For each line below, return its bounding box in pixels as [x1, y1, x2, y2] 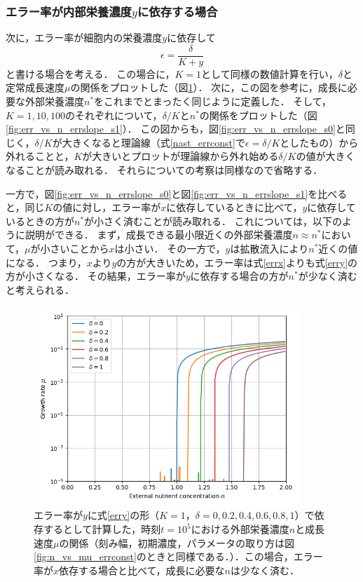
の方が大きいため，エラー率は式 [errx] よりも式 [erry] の [116, 255, 358, 269]
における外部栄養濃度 [191, 522, 289, 536]
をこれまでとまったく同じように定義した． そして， [94, 94, 331, 109]
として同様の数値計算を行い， [201, 66, 338, 81]
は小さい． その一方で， [114, 241, 226, 255]
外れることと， [6, 149, 74, 163]
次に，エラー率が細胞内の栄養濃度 [6, 30, 163, 45]
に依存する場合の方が [190, 269, 289, 283]
